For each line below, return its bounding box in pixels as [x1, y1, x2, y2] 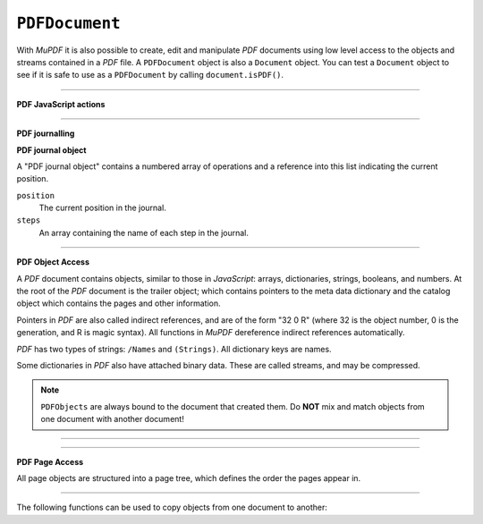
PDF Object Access [16, 257, 89, 267]
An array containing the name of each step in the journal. [38, 227, 250, 238]
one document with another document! [40, 414, 185, 425]
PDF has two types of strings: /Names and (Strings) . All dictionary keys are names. [16, 343, 332, 354]
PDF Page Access [16, 456, 84, 467]
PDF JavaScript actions [16, 98, 106, 109]
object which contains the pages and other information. [16, 298, 221, 308]
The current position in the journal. [38, 202, 167, 214]
